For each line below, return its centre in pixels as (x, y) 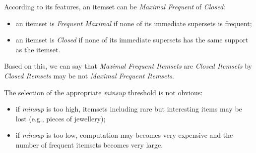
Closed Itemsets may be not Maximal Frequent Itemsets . (89, 75)
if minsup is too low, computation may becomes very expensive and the (124, 135)
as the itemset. (38, 49)
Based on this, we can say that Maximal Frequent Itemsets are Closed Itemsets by (128, 66)
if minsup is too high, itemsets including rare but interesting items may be (129, 109)
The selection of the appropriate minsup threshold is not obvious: (103, 92)
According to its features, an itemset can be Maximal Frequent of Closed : (115, 6)
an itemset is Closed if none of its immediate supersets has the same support (132, 40)
